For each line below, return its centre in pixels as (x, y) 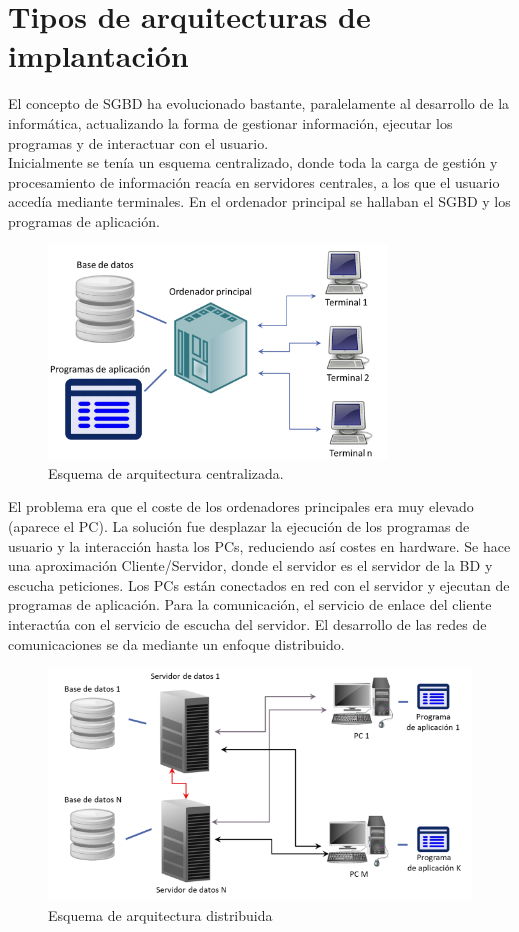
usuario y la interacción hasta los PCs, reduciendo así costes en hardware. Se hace (259, 545)
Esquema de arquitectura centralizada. (166, 472)
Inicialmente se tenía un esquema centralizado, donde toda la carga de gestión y (253, 162)
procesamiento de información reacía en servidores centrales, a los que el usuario (254, 181)
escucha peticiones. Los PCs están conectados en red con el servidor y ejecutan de (259, 584)
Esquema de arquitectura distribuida (160, 914)
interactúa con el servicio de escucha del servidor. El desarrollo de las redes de (247, 623)
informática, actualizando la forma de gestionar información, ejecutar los (230, 122)
